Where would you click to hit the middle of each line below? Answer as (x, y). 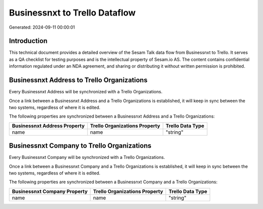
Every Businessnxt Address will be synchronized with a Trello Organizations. (86, 92)
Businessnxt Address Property (48, 125)
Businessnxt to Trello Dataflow (72, 13)
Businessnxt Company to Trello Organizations (80, 146)
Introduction (28, 41)
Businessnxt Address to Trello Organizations (78, 80)
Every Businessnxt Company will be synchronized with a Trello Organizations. (87, 157)
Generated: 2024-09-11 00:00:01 (42, 27)
